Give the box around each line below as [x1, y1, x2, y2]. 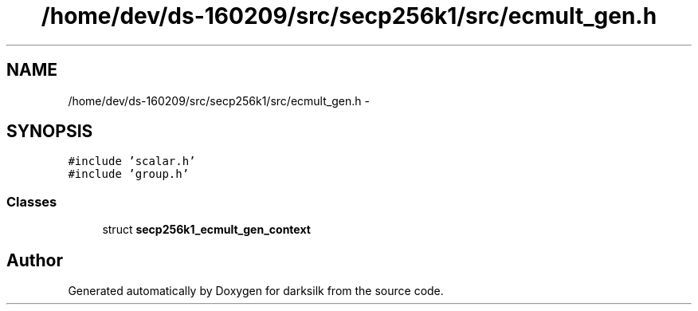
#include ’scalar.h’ [68, 155, 196, 168]
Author [6, 250, 63, 270]
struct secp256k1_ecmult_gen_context [102, 222, 311, 237]
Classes [6, 193, 57, 210]
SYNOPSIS [6, 121, 93, 142]
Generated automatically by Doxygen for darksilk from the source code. [68, 284, 444, 298]
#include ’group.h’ [68, 167, 190, 181]
